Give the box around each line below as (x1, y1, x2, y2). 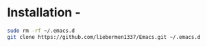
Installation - (7, 5, 81, 20)
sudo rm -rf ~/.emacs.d (7, 27, 75, 34)
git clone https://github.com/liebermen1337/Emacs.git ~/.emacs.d (7, 33, 201, 40)
